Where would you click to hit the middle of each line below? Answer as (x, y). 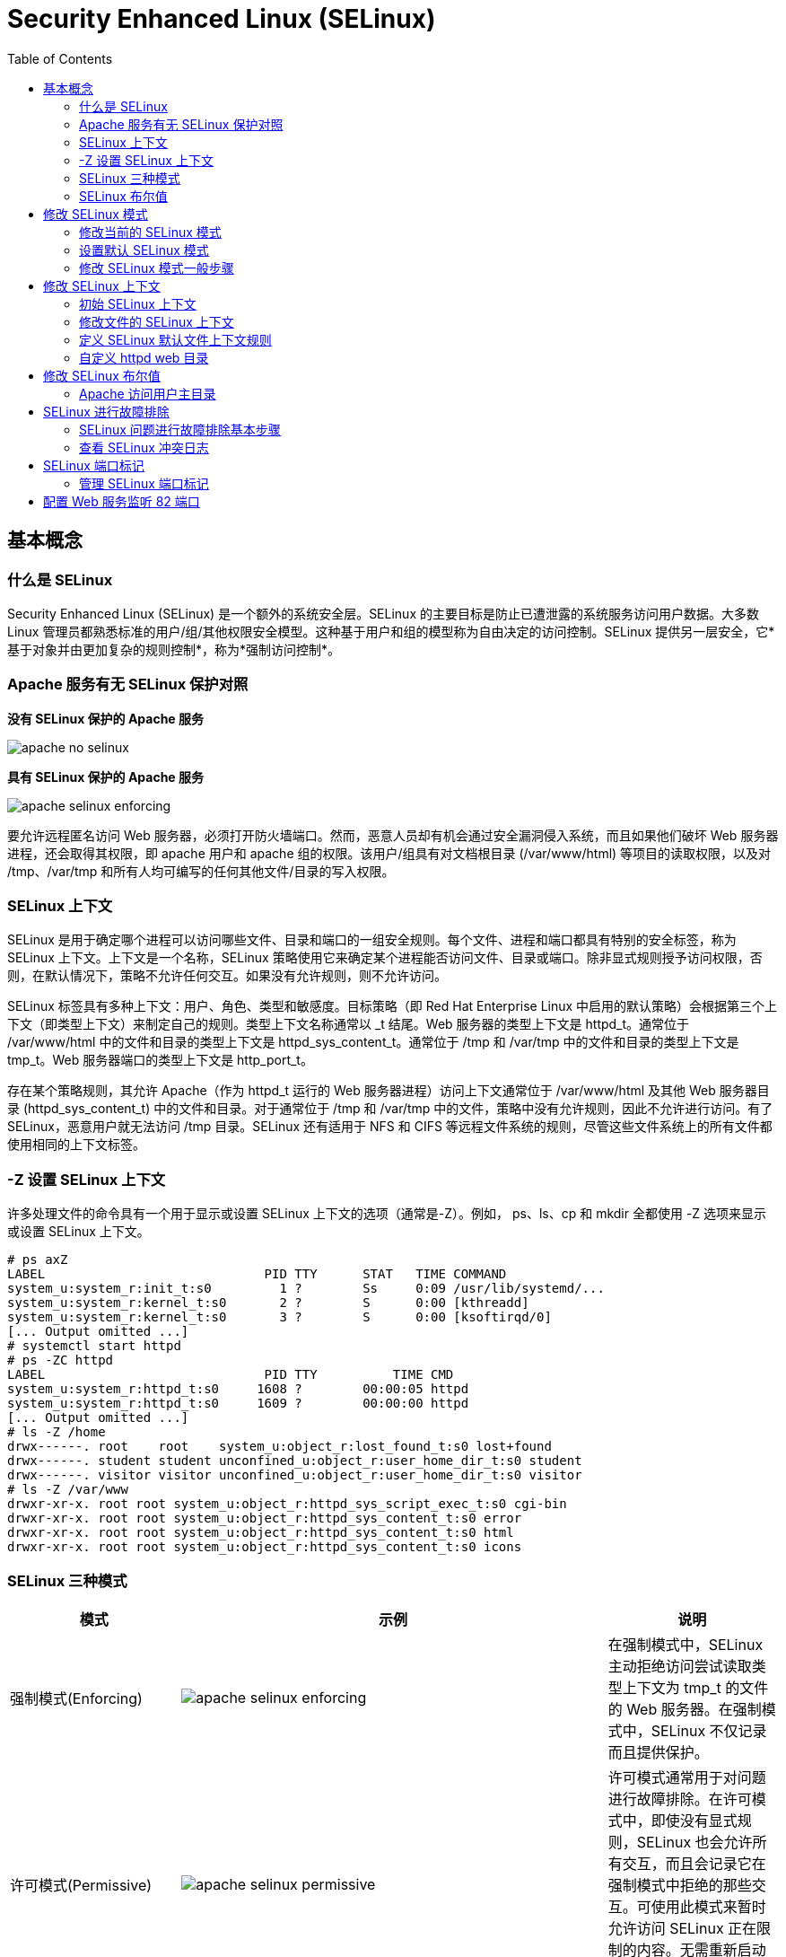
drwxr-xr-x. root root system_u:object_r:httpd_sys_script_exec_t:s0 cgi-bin (287, 1504)
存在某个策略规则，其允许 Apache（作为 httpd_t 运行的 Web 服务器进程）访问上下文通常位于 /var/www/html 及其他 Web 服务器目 (389, 1091)
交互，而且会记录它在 (694, 1863)
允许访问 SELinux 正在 (682, 1928)
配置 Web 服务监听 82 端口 (122, 501)
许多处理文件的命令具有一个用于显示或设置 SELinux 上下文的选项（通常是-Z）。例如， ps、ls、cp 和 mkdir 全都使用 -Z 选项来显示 (387, 1214)
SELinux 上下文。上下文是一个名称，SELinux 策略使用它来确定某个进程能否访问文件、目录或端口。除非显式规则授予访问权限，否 (385, 958)
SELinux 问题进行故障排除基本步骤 (180, 429)
